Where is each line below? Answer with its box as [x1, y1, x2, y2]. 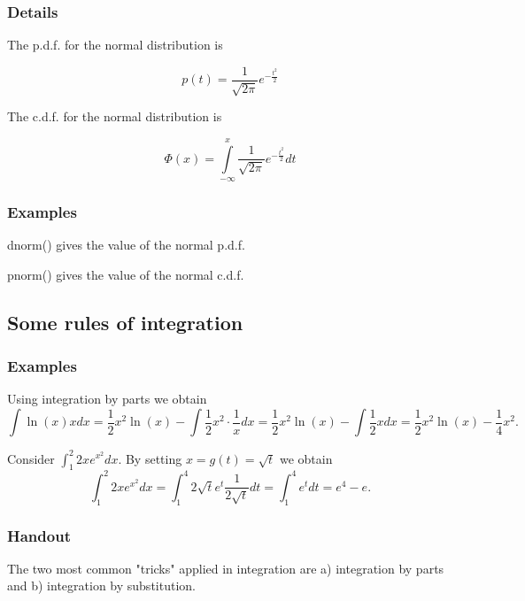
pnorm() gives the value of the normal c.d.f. [7, 265, 244, 283]
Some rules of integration [7, 308, 243, 335]
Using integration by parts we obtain [7, 389, 207, 408]
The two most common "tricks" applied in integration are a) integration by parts [7, 559, 444, 577]
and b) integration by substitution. [7, 576, 196, 595]
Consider [7, 449, 55, 467]
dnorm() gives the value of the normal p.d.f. [7, 235, 245, 254]
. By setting [118, 449, 182, 467]
